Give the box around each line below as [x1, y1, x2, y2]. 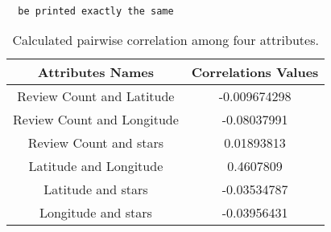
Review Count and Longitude [13, 110, 179, 129]
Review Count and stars [27, 133, 164, 153]
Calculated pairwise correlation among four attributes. [12, 31, 319, 50]
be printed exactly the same [18, 5, 174, 17]
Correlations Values [191, 63, 319, 82]
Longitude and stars [39, 203, 152, 222]
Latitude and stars [43, 180, 148, 199]
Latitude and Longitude [28, 157, 163, 176]
